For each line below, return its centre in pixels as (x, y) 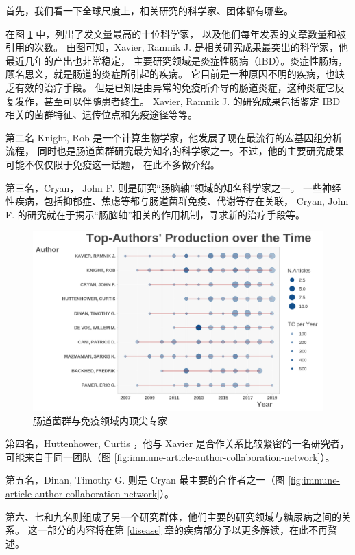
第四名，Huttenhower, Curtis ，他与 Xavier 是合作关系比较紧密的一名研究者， (177, 443)
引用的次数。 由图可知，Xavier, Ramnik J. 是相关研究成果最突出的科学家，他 (177, 47)
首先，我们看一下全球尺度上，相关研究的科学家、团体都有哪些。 (149, 10)
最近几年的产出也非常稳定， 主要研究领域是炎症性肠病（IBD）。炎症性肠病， (177, 60)
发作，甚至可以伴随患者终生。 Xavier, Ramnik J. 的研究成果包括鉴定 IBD (177, 101)
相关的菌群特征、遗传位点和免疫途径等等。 (101, 114)
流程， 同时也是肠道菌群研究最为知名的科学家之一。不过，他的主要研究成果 (175, 151)
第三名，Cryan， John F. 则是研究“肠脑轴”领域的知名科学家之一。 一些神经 (174, 187)
